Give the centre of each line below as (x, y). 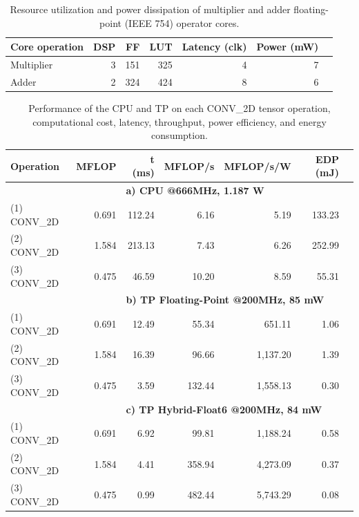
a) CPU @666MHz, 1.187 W (195, 190)
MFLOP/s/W (258, 166)
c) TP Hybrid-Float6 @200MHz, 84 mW (224, 409)
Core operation (47, 47)
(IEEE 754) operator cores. (182, 22)
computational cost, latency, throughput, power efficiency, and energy (179, 121)
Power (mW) (288, 47)
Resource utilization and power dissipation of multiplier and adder (150, 9)
